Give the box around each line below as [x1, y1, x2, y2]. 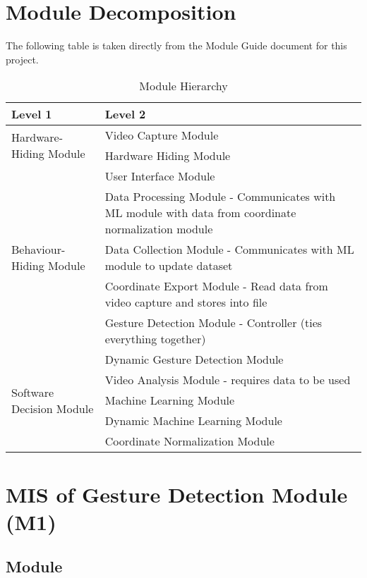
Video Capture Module [104, 127, 219, 144]
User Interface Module [104, 168, 215, 185]
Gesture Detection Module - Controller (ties [104, 314, 323, 331]
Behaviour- [11, 241, 66, 258]
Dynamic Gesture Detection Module [104, 351, 284, 368]
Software [11, 383, 54, 400]
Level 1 [11, 106, 52, 123]
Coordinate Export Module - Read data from [104, 278, 328, 295]
